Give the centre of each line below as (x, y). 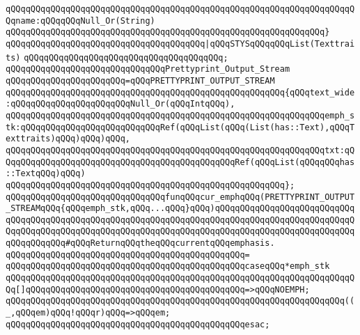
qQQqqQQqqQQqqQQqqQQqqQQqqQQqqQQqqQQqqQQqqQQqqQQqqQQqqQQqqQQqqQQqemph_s (180, 115)
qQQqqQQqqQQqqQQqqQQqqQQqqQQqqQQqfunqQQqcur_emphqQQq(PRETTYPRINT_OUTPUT (180, 197)
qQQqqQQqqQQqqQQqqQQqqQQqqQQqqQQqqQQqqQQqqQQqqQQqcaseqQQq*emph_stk (168, 266)
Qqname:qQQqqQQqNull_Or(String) (80, 21)
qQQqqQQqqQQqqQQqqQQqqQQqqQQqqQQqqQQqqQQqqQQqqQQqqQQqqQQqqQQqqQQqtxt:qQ (180, 150)
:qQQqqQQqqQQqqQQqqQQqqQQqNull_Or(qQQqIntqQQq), (120, 104)
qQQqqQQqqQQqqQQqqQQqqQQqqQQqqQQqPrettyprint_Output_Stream (148, 69)
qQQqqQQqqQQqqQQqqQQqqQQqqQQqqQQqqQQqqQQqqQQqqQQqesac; (138, 324)
